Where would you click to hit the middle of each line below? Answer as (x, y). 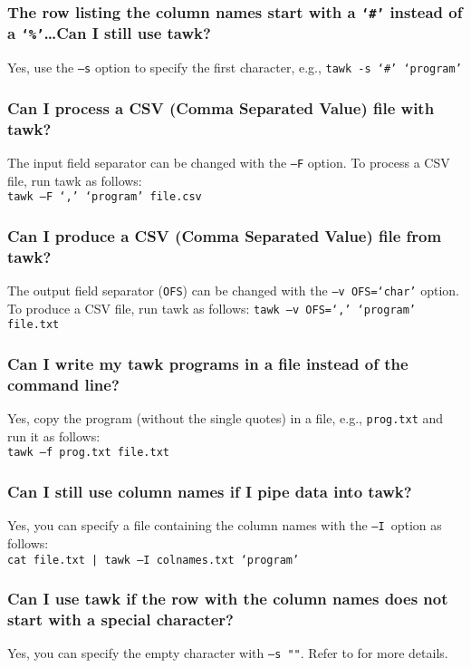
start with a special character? (120, 620)
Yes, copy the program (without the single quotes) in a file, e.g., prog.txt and (226, 418)
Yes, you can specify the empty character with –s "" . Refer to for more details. (228, 653)
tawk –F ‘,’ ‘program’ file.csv (105, 197)
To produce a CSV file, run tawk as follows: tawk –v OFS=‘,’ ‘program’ (212, 308)
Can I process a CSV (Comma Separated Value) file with (221, 107)
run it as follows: (54, 436)
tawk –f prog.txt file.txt (88, 453)
